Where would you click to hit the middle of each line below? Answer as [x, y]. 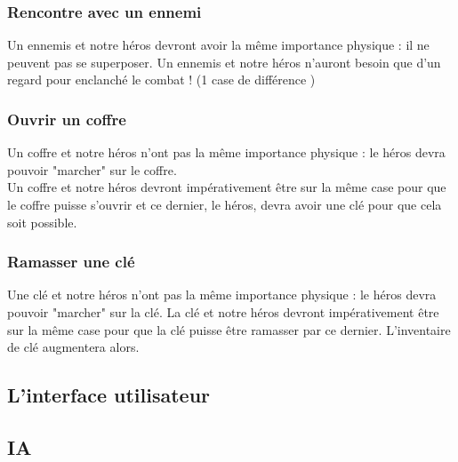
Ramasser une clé [71, 262]
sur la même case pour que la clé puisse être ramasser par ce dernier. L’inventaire [229, 329]
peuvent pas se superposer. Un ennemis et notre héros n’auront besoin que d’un [224, 62]
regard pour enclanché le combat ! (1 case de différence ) [161, 80]
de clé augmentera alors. [73, 347]
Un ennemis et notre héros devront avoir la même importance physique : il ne [218, 45]
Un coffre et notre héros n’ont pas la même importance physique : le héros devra [226, 152]
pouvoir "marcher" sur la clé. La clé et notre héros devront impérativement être [223, 312]
